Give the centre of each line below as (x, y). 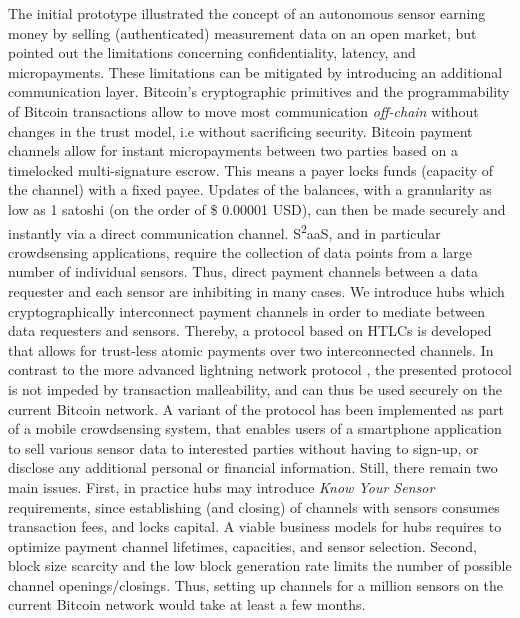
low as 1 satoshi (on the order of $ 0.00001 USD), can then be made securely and (257, 208)
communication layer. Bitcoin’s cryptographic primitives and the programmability (259, 91)
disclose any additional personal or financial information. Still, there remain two (253, 467)
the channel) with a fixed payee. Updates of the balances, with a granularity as (250, 189)
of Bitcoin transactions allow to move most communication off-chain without (243, 110)
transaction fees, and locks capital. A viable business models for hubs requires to (255, 526)
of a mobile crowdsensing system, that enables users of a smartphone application (255, 428)
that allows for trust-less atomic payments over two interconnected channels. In (251, 349)
